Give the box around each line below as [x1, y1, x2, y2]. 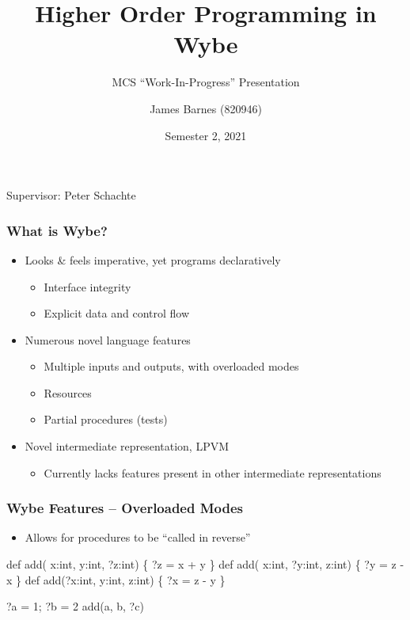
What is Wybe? [6, 220, 108, 240]
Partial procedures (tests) [44, 411, 168, 428]
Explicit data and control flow [44, 305, 190, 321]
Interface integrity [44, 278, 131, 295]
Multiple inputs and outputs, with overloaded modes [44, 358, 299, 375]
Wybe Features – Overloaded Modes [6, 498, 243, 518]
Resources [44, 384, 92, 401]
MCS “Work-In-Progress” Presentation [112, 74, 300, 90]
